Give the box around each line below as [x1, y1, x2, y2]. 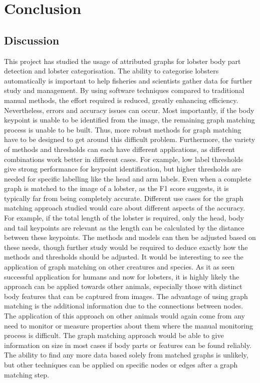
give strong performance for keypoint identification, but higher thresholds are [4, 163, 241, 174]
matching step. [4, 369, 49, 379]
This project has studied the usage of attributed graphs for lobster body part [4, 55, 241, 66]
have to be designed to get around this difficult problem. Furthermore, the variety [4, 134, 255, 144]
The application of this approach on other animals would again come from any [4, 310, 245, 321]
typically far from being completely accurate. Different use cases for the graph [4, 192, 243, 203]
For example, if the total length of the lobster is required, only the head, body [4, 212, 244, 223]
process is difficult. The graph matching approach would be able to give [4, 330, 224, 340]
